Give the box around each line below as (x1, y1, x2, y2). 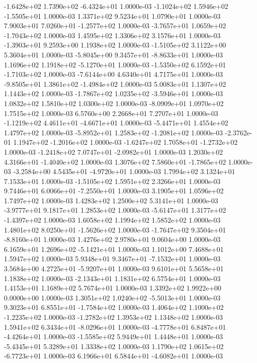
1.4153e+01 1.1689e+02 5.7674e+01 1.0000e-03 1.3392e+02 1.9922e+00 (4, 283, 222, 293)
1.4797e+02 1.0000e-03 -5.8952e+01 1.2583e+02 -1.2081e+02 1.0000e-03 (4, 127, 223, 137)
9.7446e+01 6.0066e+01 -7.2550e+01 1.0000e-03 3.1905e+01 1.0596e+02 (4, 185, 224, 196)
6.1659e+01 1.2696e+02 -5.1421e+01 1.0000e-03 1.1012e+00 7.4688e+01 (4, 243, 224, 254)
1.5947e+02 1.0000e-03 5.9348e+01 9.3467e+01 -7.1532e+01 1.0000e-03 (4, 253, 221, 264)
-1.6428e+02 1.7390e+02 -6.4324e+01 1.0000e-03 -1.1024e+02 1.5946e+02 (4, 1, 229, 11)
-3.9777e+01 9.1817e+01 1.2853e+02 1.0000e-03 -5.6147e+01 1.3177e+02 (4, 205, 226, 215)
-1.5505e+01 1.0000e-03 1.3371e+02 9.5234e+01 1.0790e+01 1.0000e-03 (4, 10, 221, 21)
